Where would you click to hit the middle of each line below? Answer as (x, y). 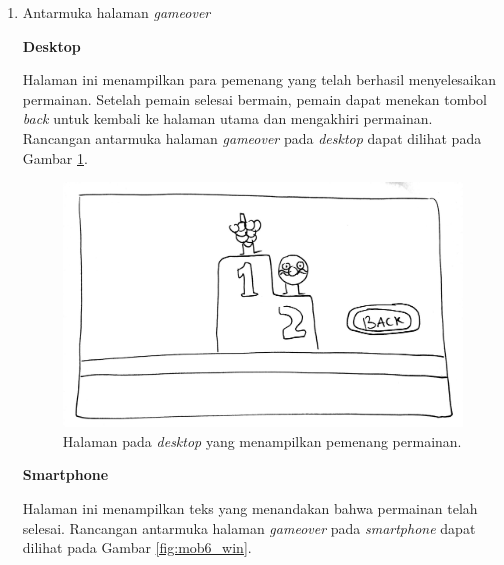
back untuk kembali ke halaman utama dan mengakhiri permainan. (227, 118)
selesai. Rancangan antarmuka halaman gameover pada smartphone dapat (249, 527)
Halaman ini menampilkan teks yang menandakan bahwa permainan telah (250, 507)
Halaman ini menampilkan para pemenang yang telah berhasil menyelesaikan (259, 79)
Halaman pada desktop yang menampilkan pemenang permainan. (262, 440)
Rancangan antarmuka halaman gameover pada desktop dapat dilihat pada (252, 137)
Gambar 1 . (55, 157)
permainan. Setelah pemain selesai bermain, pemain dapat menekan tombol (254, 98)
